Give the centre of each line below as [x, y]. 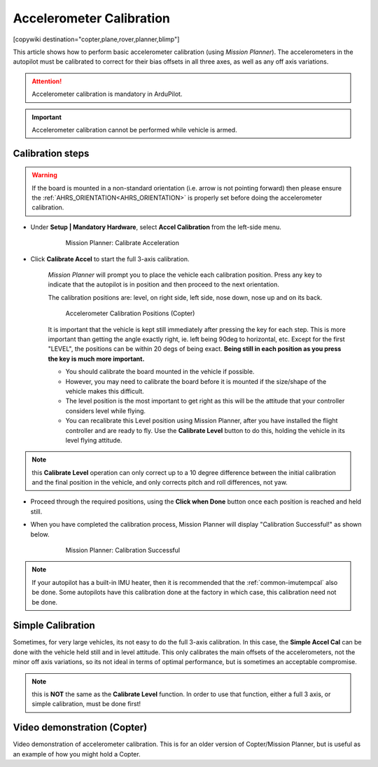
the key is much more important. [96, 359]
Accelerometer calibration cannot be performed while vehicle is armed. [134, 130]
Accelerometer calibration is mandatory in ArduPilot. [107, 94]
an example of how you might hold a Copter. [77, 754]
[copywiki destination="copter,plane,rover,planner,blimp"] [96, 39]
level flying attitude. [94, 440]
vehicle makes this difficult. [105, 391]
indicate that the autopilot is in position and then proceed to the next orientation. [164, 284]
